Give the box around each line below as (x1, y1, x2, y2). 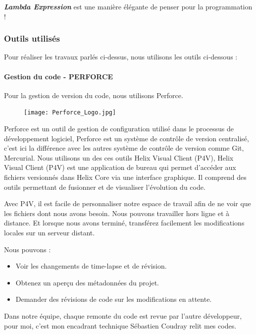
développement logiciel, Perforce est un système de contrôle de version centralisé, (4, 133, 249, 143)
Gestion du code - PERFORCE (4, 71, 113, 81)
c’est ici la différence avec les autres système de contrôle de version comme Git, (4, 143, 244, 153)
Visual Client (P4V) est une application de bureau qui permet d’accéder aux (4, 162, 236, 172)
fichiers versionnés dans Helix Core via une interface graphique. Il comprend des (4, 172, 247, 182)
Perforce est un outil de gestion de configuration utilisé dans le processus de (4, 123, 234, 134)
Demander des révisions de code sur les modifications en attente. (15, 294, 212, 304)
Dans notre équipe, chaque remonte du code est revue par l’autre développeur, (4, 310, 242, 321)
